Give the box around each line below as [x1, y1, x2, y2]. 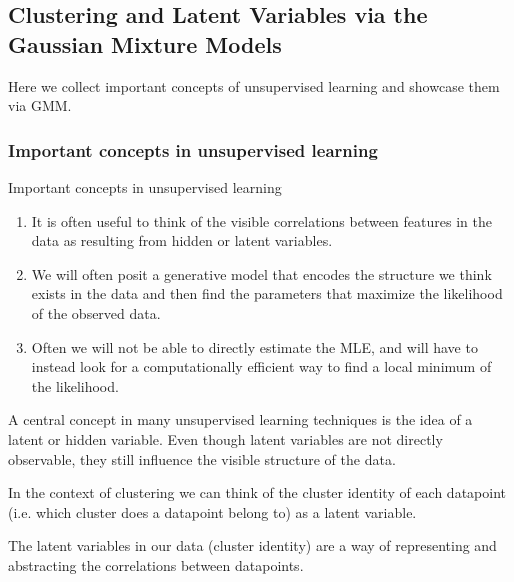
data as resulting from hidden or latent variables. [31, 230, 333, 251]
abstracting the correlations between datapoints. [8, 554, 304, 575]
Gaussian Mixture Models [8, 28, 282, 59]
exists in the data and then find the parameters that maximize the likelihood [31, 283, 503, 304]
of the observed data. [31, 302, 161, 323]
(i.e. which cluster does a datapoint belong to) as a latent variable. [8, 501, 417, 522]
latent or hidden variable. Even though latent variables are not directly [8, 428, 443, 449]
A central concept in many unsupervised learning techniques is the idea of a [8, 409, 473, 430]
